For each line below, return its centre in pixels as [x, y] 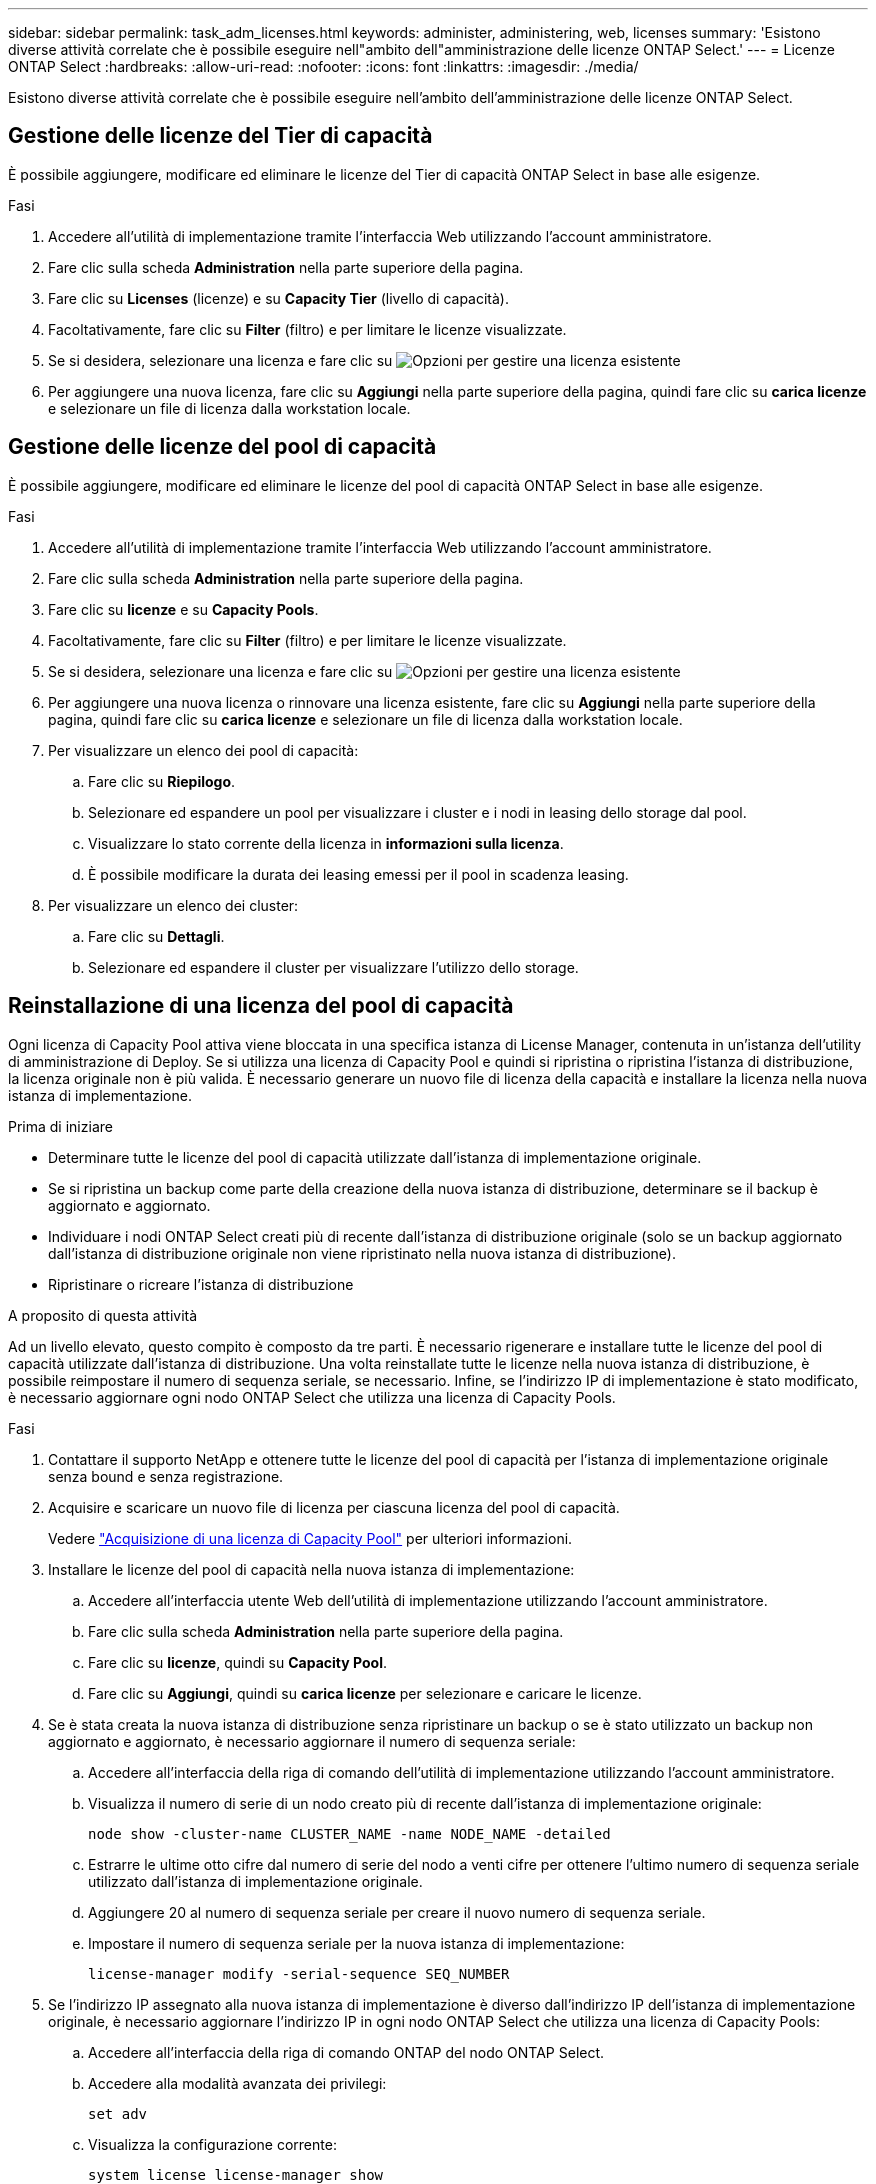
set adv [118, 2113]
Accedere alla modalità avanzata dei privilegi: [237, 2083]
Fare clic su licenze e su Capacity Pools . [183, 609]
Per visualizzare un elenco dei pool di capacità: [203, 750]
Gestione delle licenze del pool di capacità [222, 447]
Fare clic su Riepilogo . [162, 781]
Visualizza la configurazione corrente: [212, 2144]
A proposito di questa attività [103, 1315]
